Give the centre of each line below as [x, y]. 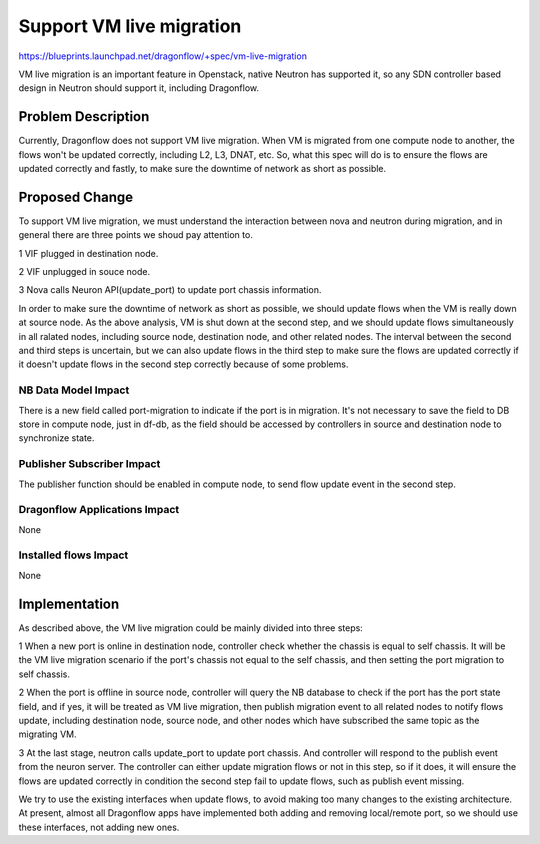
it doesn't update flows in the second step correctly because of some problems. [183, 364]
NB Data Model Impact [74, 390]
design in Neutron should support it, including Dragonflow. [139, 88]
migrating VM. [47, 734]
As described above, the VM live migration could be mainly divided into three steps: [191, 627]
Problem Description [84, 116]
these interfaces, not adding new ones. [99, 827]
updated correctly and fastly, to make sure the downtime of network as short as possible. [202, 169]
